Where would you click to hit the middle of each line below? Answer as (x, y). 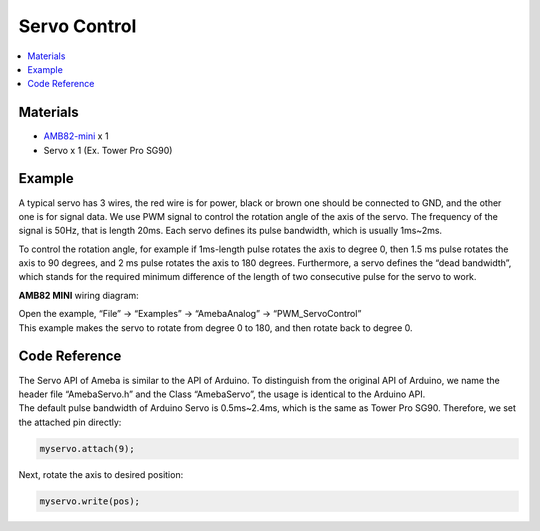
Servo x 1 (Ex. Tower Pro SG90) (108, 150)
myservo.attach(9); (87, 448)
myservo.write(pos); (89, 501)
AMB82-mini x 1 (76, 136)
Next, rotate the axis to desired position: (101, 474)
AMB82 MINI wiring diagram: (78, 295)
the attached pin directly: (70, 422)
